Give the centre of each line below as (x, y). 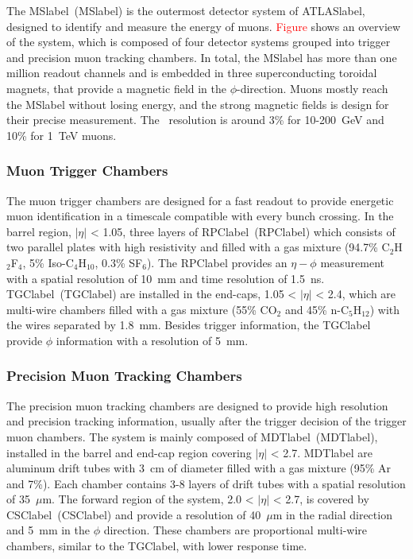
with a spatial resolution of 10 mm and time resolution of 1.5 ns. (166, 278)
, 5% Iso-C (48, 262)
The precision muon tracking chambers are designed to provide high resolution (197, 405)
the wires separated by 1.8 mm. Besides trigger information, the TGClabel (189, 325)
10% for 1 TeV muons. (62, 135)
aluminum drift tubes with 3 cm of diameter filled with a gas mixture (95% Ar (199, 468)
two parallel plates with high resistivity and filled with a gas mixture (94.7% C (198, 247)
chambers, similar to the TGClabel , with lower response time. (157, 546)
